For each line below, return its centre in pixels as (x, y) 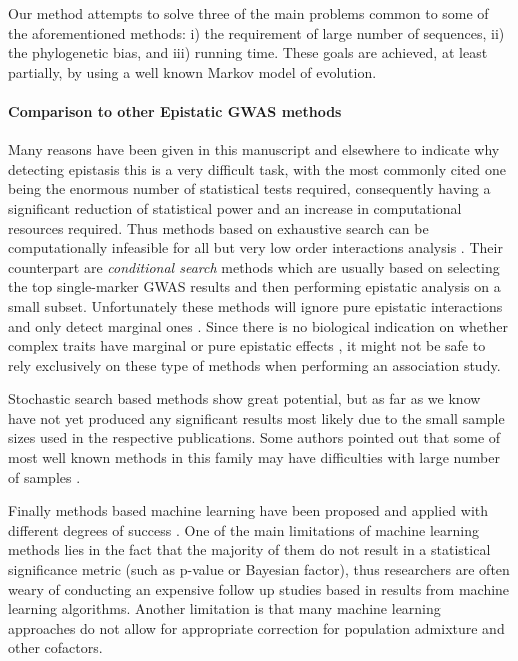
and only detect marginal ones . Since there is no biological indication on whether (258, 325)
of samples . (44, 476)
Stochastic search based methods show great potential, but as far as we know (244, 398)
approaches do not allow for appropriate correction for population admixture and (256, 627)
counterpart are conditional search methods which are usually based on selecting (254, 266)
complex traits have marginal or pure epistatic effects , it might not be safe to (247, 345)
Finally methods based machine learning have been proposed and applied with (248, 510)
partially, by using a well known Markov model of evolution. (192, 71)
